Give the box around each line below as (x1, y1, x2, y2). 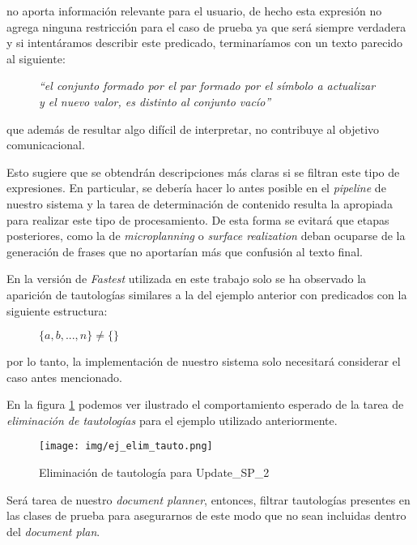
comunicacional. (6, 136, 85, 153)
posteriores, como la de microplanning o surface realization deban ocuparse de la (6, 227, 406, 244)
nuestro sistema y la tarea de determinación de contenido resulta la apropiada (6, 195, 393, 212)
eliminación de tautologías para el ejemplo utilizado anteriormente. (6, 411, 338, 428)
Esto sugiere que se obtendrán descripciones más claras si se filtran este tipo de (6, 163, 400, 180)
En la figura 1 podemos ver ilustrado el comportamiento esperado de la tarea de (6, 396, 404, 413)
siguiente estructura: (6, 302, 108, 319)
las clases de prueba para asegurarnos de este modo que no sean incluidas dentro (6, 507, 406, 524)
